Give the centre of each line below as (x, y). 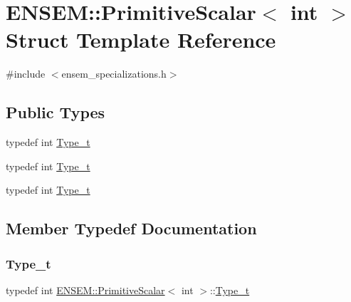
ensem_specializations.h (114, 74)
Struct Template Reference (141, 40)
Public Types (56, 112)
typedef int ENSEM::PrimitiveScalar (85, 290)
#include (26, 74)
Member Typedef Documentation (131, 228)
